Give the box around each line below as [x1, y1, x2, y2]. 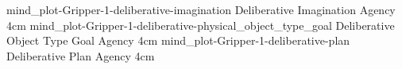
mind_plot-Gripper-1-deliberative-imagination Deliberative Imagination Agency [6, 2, 396, 17]
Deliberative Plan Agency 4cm [6, 47, 155, 64]
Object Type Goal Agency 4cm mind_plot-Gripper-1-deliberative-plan [6, 32, 350, 49]
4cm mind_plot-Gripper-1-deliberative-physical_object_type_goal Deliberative [6, 16, 395, 33]
